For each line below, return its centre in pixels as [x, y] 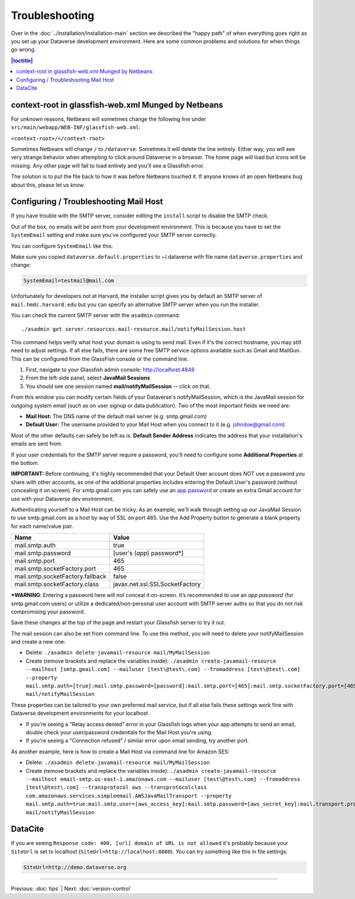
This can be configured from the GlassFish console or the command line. [100, 359]
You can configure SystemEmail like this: [62, 246]
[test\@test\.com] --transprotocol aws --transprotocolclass [116, 787]
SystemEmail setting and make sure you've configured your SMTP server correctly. [114, 235]
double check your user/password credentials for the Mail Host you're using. [119, 732]
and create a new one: [38, 642]
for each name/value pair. [42, 526]
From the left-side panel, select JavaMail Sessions [88, 378]
